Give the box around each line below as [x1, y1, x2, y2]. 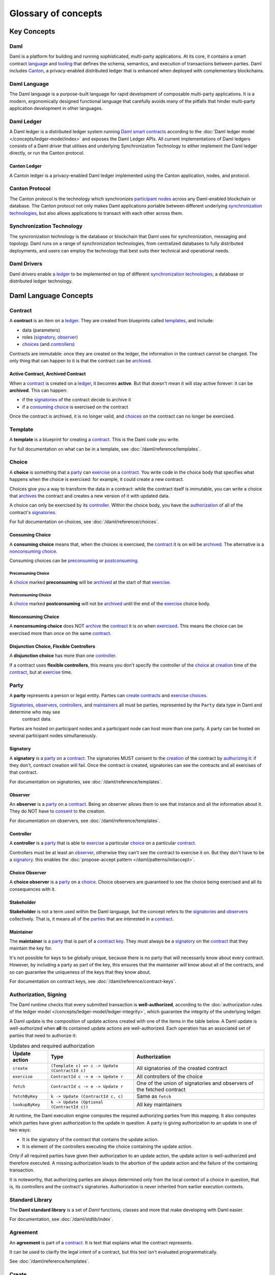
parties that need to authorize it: [9, 1032, 77, 1038]
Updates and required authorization [9, 1042, 95, 1050]
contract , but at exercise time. [9, 669, 72, 675]
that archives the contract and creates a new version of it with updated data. [9, 493, 170, 499]
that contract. [9, 769, 38, 775]
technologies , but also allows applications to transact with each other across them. [9, 210, 183, 216]
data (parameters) [22, 327, 61, 333]
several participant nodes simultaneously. [9, 732, 97, 739]
